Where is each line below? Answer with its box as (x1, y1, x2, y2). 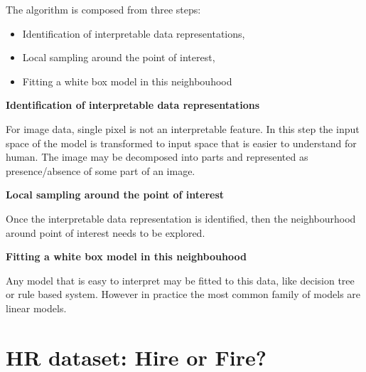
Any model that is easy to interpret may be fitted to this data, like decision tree (6, 272, 355, 287)
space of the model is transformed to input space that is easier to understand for (6, 135, 357, 150)
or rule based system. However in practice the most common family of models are (6, 287, 361, 302)
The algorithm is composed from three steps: (6, 2, 201, 16)
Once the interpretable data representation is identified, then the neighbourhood (6, 211, 356, 225)
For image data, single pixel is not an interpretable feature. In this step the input (6, 121, 360, 136)
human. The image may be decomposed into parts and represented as (6, 149, 308, 164)
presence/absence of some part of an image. (6, 163, 195, 178)
